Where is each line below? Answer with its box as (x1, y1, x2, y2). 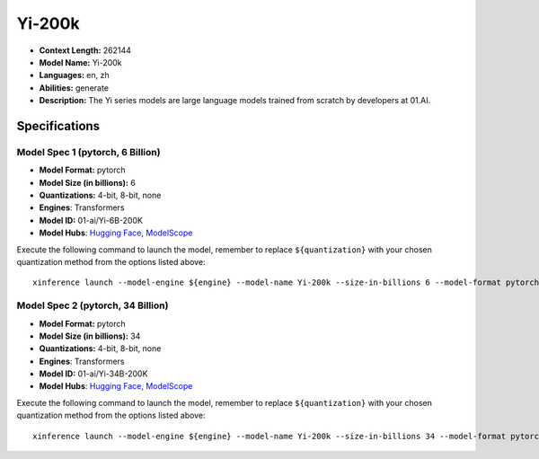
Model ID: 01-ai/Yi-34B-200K (39, 368, 148, 379)
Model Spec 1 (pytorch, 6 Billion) (16, 146, 161, 158)
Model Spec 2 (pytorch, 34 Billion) (16, 299, 169, 312)
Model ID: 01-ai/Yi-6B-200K (39, 215, 144, 225)
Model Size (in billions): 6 (39, 177, 137, 188)
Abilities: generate (39, 82, 110, 93)
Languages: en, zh (39, 70, 110, 81)
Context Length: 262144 (39, 45, 132, 56)
